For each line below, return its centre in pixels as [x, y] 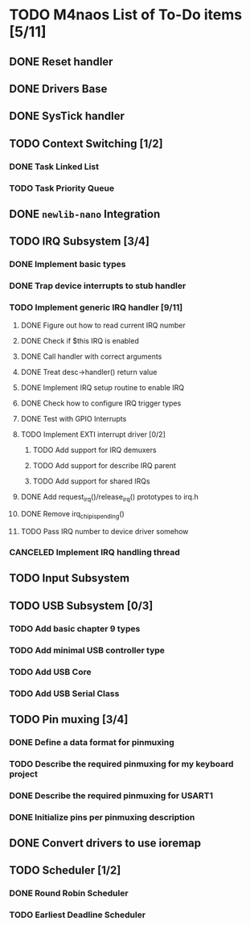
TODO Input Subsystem [70, 578]
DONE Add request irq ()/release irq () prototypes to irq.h [110, 498]
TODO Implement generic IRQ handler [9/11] [96, 307]
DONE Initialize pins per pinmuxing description [102, 817]
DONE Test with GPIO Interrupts [74, 418]
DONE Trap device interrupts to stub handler [98, 286]
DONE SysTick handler [67, 116]
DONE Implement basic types [68, 265]
